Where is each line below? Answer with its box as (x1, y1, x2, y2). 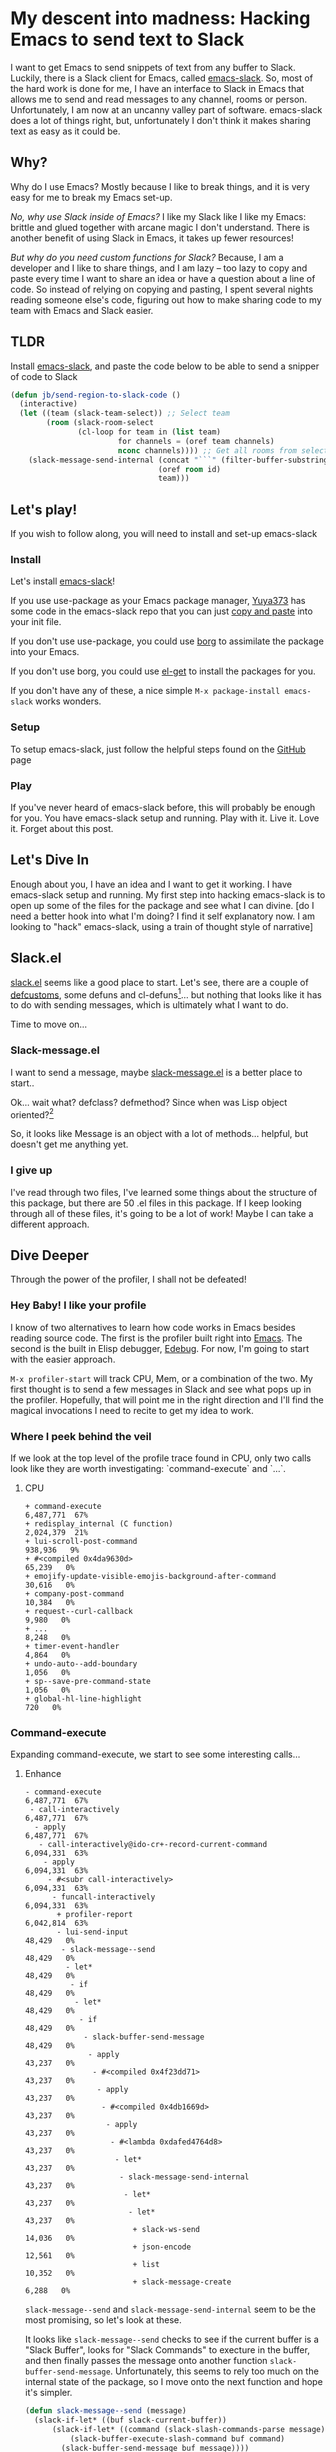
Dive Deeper (10, 1247, 90, 1264)
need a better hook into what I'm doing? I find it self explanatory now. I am (10, 910, 315, 922)
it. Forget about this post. (10, 823, 114, 835)
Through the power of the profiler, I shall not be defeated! (10, 1273, 247, 1286)
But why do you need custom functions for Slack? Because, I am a (10, 251, 284, 263)
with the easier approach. (10, 1353, 116, 1365)
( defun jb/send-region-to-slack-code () (10, 390, 182, 400)
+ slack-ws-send (132, 2225, 200, 2235)
